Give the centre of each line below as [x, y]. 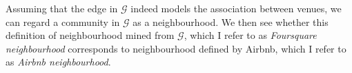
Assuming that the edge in [62, 8]
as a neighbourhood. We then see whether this [231, 21]
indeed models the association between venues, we [236, 8]
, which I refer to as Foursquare [250, 35]
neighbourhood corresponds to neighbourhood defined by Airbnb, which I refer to [176, 48]
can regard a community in [63, 21]
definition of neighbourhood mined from [90, 35]
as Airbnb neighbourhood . [58, 62]
